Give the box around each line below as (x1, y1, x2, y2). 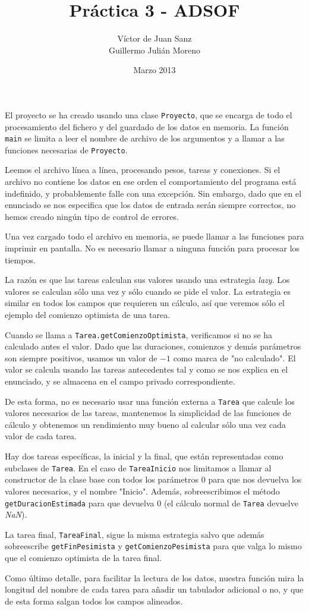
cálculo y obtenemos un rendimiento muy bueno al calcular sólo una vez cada (5, 418, 286, 430)
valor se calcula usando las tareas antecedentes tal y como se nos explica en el (5, 363, 288, 376)
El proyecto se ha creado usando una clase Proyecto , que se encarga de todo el (5, 108, 292, 121)
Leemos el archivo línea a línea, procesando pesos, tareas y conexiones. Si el (5, 163, 280, 176)
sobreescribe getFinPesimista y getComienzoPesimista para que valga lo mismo (5, 540, 302, 552)
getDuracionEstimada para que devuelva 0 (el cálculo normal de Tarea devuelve (5, 496, 298, 509)
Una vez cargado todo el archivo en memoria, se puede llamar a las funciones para (5, 230, 304, 242)
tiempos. (5, 253, 36, 266)
